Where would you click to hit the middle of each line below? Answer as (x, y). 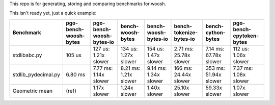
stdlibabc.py (27, 55)
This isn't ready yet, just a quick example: (53, 13)
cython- (216, 32)
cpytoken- (246, 36)
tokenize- (186, 32)
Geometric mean (33, 91)
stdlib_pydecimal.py (36, 74)
